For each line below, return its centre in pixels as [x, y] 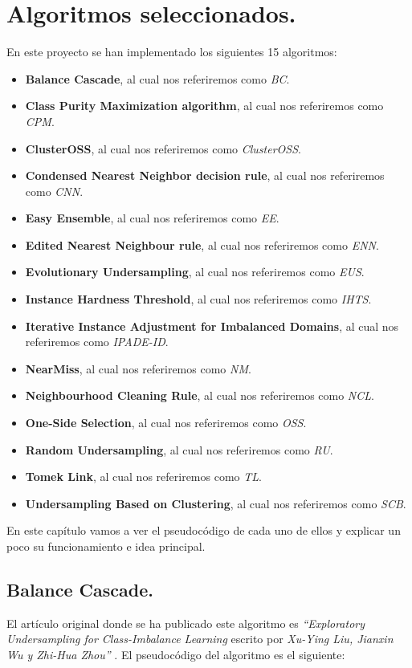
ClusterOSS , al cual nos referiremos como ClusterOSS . [163, 148]
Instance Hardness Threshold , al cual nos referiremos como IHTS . [198, 299]
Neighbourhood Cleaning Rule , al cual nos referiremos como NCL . [200, 395]
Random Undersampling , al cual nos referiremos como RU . [179, 449]
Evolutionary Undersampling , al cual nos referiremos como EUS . [195, 272]
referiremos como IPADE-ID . [97, 342]
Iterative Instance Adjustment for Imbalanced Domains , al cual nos [212, 326]
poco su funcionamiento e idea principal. [106, 546]
